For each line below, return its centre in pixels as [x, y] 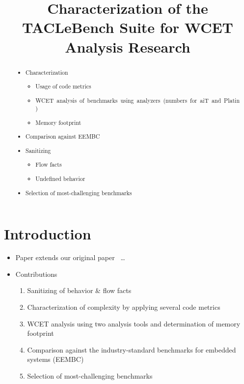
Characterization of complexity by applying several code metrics [124, 307]
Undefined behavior [60, 179]
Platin [232, 100]
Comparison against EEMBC [63, 136]
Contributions [36, 274]
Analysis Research [128, 46]
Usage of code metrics [63, 86]
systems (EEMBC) [55, 359]
